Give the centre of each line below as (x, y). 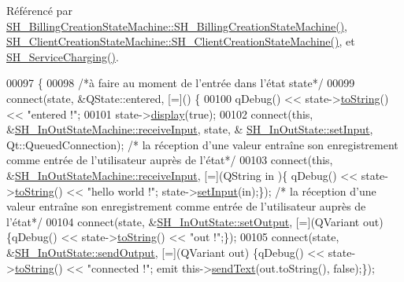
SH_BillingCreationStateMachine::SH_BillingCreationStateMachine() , (177, 26)
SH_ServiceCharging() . (63, 56)
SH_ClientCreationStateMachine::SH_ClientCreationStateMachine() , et (181, 41)
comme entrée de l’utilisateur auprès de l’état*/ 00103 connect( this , (170, 160)
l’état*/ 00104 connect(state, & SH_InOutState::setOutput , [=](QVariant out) (195, 221)
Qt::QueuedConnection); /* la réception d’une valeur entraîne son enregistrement (202, 144)
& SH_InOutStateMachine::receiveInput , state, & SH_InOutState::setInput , (190, 129)
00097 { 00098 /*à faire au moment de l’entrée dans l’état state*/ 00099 (181, 83)
